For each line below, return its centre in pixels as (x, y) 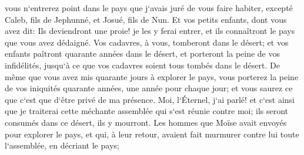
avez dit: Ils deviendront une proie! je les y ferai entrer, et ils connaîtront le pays (150, 31)
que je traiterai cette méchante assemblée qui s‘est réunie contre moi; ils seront (147, 111)
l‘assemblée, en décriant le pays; (62, 145)
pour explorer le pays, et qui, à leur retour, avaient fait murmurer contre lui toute (152, 134)
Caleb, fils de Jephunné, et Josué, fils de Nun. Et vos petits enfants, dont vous (146, 19)
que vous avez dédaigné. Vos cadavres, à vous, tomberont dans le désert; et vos (147, 42)
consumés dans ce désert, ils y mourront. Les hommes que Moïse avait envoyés (146, 122)
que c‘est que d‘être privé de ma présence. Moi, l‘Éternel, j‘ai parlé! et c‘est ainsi (150, 99)
